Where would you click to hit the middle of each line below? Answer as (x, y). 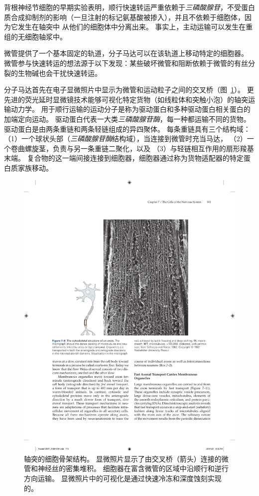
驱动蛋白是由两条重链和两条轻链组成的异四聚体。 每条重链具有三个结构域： (127, 128)
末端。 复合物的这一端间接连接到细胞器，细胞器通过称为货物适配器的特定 (124, 158)
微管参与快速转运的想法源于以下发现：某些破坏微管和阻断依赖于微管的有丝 (126, 63)
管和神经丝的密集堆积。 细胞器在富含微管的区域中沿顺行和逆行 (126, 468)
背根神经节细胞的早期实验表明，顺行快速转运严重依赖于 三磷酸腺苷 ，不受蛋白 (129, 7)
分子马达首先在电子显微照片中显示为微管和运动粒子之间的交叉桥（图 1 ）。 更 (129, 90)
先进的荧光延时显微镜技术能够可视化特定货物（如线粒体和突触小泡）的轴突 (126, 99)
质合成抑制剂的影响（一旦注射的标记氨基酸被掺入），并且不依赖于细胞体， (124, 17)
